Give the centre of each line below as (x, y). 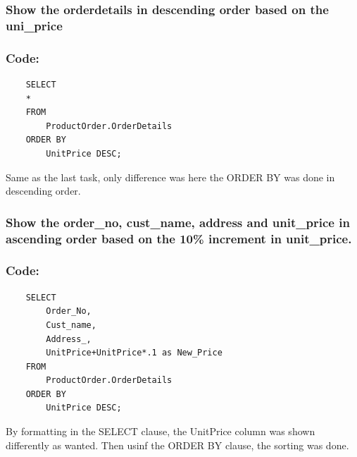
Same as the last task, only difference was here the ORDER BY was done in (170, 177)
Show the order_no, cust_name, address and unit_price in (178, 222)
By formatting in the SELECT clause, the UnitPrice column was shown (161, 431)
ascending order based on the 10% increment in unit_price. (179, 238)
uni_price (34, 25)
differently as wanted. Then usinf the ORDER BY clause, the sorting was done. (177, 445)
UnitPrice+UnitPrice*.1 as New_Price (134, 353)
